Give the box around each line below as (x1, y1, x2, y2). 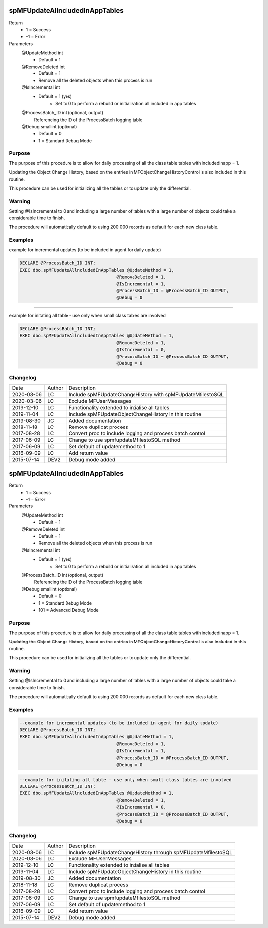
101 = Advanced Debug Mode (38, 607, 99, 613)
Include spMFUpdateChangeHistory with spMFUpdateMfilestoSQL (68, 391, 224, 398)
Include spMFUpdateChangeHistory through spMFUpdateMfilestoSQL (68, 849, 233, 856)
